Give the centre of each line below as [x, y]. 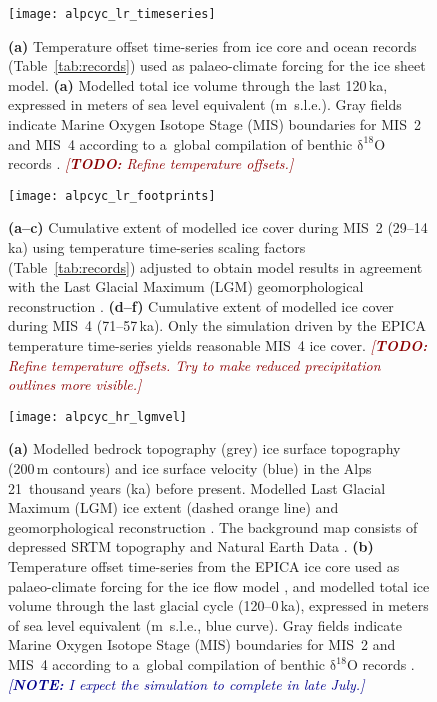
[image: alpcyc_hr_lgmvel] [97, 416]
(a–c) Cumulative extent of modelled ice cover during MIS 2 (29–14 [218, 227]
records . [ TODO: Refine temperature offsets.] [151, 163]
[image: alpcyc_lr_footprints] [112, 195]
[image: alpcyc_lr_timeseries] [112, 14]
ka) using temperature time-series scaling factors [157, 247]
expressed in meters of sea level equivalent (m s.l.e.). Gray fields [205, 104]
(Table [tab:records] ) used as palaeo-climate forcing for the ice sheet [217, 65]
